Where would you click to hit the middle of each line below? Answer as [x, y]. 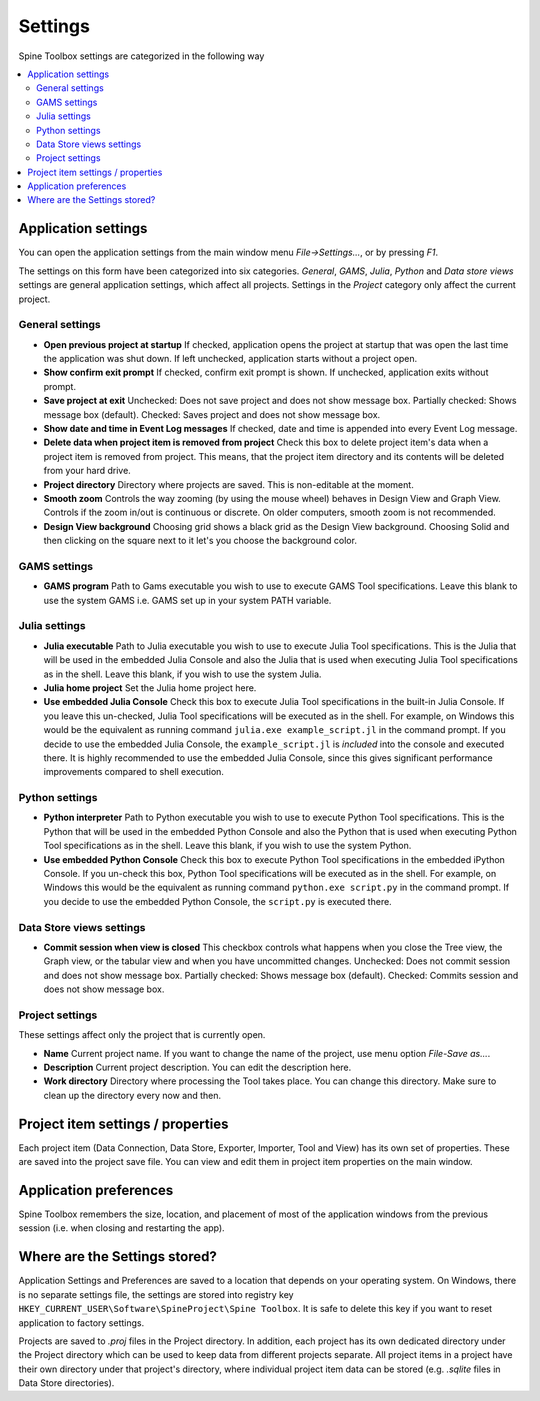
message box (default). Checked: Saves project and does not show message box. [212, 414]
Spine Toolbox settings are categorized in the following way [141, 56]
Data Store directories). [66, 1383]
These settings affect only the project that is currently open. [142, 1035]
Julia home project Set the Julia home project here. [150, 687]
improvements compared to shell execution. [134, 772]
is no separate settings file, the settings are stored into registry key [156, 1294]
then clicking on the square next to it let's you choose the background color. [200, 541]
